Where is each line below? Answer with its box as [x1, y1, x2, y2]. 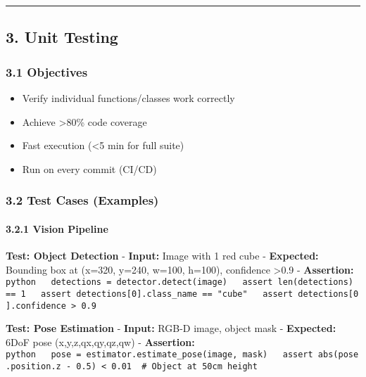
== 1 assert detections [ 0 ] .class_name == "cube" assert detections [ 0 [6, 288, 359, 299]
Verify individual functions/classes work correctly [22, 91, 235, 105]
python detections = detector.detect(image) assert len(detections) [6, 277, 353, 288]
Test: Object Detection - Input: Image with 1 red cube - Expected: [6, 248, 319, 263]
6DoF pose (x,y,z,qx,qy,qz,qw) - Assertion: [6, 334, 195, 349]
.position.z [6, 362, 61, 372]
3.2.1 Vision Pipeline [6, 221, 108, 236]
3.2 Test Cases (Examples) [6, 191, 159, 209]
